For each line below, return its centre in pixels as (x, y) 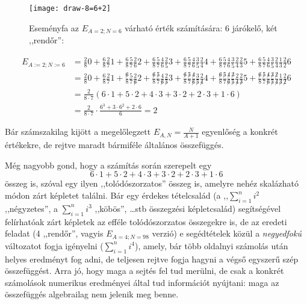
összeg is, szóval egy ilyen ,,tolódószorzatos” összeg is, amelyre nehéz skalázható (152, 183)
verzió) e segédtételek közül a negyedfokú (227, 233)
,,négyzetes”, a (31, 208)
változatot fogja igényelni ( (54, 245)
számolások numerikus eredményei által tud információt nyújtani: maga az (142, 282)
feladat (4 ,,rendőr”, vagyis (54, 233)
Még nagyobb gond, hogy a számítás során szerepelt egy (108, 165)
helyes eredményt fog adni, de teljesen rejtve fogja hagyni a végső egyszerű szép (152, 259)
